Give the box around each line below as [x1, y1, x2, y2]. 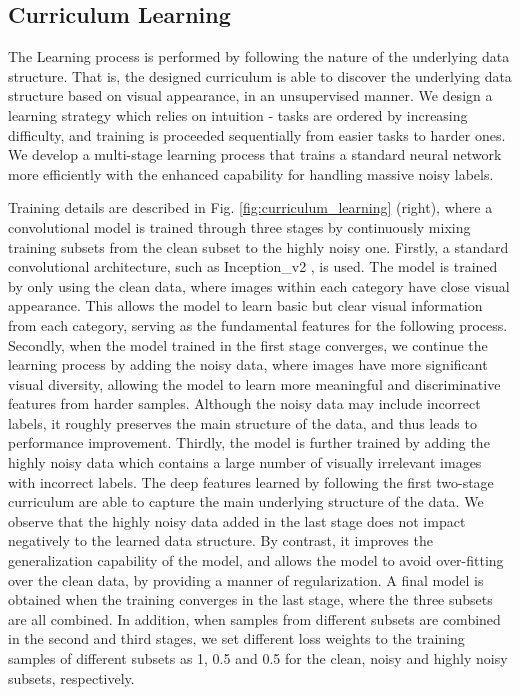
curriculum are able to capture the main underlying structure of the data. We [8, 491, 484, 512]
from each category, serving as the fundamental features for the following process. [8, 314, 508, 335]
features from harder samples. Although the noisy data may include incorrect [8, 393, 481, 414]
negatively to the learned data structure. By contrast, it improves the [8, 530, 433, 551]
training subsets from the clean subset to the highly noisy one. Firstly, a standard [8, 236, 509, 257]
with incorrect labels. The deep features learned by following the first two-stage [8, 471, 494, 492]
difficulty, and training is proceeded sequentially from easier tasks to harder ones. [8, 124, 506, 145]
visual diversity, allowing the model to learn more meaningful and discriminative [8, 373, 501, 394]
